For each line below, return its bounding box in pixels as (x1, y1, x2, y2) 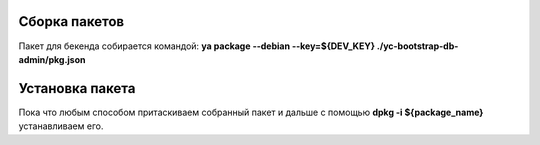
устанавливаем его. (18, 120, 104, 132)
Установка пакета (18, 80, 136, 97)
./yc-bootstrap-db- (376, 40, 459, 52)
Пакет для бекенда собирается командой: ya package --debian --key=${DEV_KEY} (18, 40, 375, 52)
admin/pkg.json (18, 53, 86, 65)
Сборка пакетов (18, 13, 125, 30)
